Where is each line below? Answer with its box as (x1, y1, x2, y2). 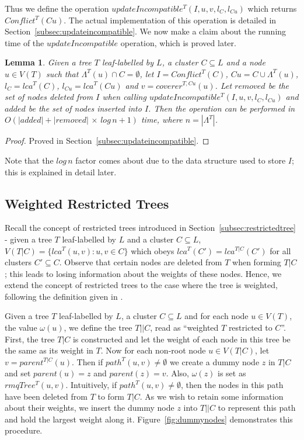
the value (5, 321, 37, 334)
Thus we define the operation (5, 2, 109, 14)
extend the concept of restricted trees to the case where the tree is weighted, (5, 279, 278, 291)
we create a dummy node (169, 355, 260, 368)
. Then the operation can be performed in (148, 102, 295, 114)
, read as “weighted (150, 321, 219, 334)
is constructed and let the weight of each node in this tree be (72, 332, 291, 345)
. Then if (71, 355, 103, 368)
